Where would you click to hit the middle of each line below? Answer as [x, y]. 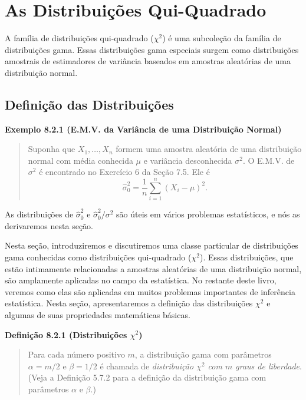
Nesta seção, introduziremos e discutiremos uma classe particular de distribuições [152, 245]
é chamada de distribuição [147, 366]
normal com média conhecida [80, 160]
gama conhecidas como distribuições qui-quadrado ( [98, 257]
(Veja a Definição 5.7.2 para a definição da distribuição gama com [147, 377]
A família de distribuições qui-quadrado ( [79, 38]
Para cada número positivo [76, 354]
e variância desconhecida [188, 160]
